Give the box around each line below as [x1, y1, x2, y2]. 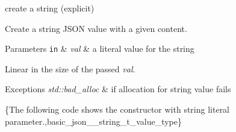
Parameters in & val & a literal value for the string [5, 42, 194, 55]
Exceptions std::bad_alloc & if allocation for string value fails [5, 83, 231, 95]
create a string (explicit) [5, 2, 95, 14]
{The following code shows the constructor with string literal [5, 103, 230, 116]
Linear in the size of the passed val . [5, 62, 135, 75]
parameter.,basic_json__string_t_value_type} [5, 115, 182, 127]
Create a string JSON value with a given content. [5, 22, 187, 34]
